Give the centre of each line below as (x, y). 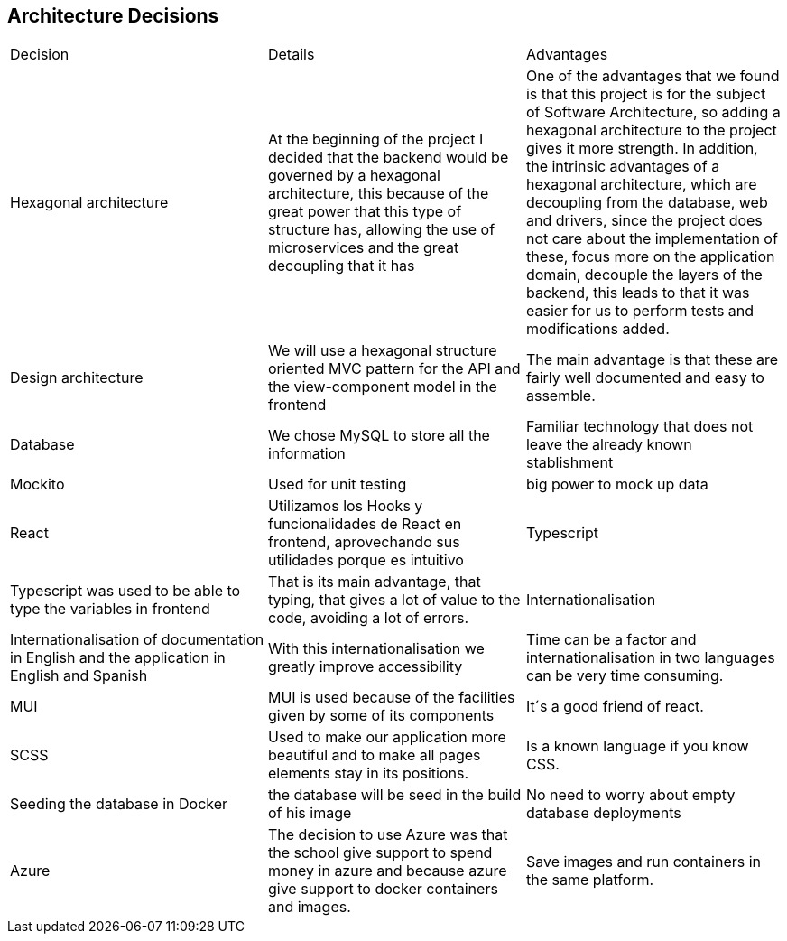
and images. (309, 907)
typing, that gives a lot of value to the (394, 600)
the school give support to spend (380, 853)
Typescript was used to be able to (125, 591)
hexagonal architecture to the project (651, 130)
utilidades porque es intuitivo (366, 560)
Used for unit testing (337, 484)
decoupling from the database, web (647, 203)
